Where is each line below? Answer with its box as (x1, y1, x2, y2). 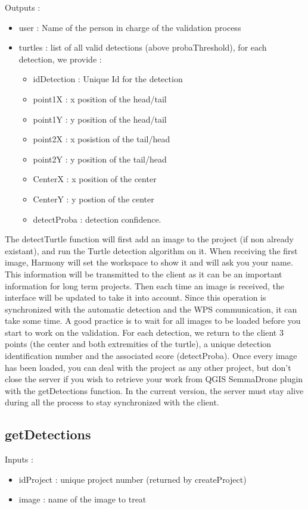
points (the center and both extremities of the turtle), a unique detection (5, 338, 272, 350)
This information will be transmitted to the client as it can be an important (5, 267, 282, 280)
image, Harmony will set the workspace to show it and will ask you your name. (5, 256, 293, 268)
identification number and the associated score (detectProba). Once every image (5, 349, 297, 362)
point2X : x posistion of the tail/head (33, 133, 170, 145)
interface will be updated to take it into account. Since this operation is (5, 291, 266, 304)
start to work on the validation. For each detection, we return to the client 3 (5, 326, 284, 338)
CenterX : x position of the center (33, 173, 157, 185)
